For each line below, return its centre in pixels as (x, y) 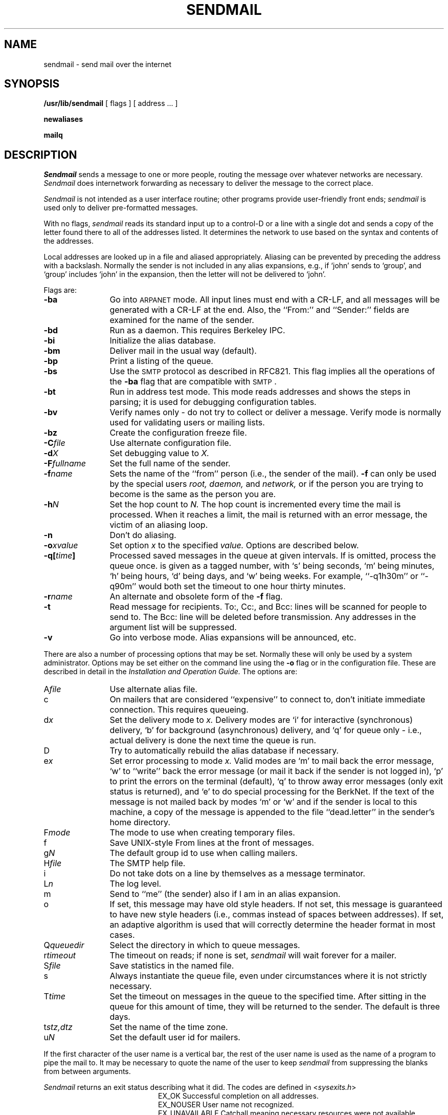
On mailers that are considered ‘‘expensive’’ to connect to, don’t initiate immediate (267, 700)
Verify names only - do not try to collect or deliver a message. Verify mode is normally (275, 412)
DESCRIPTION (41, 155)
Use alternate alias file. (153, 689)
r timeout (60, 956)
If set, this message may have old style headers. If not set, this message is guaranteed (276, 904)
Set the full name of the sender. (170, 464)
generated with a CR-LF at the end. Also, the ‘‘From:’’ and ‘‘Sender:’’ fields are (260, 310)
